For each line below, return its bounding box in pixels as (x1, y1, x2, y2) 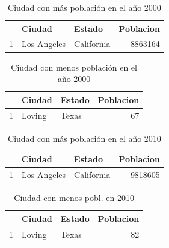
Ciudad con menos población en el (11, 60, 137, 73)
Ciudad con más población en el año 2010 (8, 132, 161, 144)
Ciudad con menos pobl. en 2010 (14, 191, 134, 204)
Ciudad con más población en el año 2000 (8, 1, 161, 13)
